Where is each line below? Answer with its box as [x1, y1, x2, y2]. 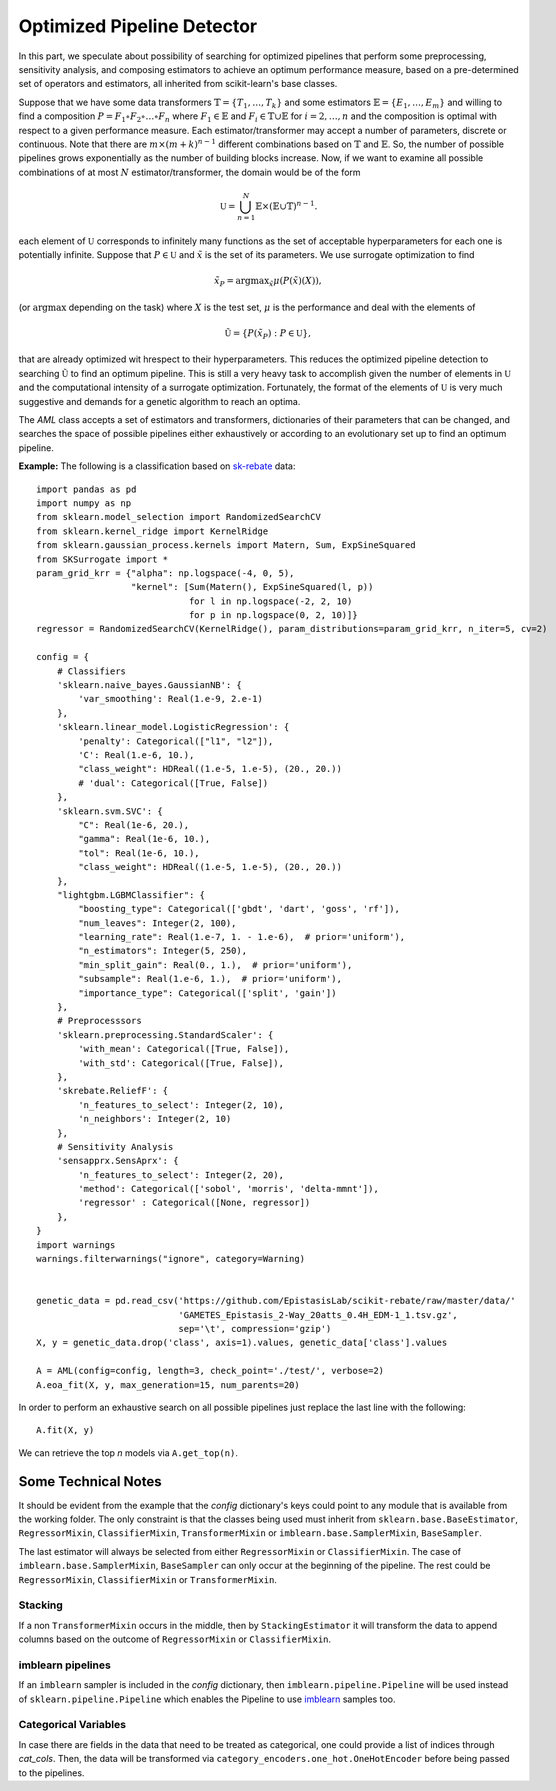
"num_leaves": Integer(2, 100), [78, 917, 237, 929]
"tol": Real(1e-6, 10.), [78, 847, 200, 859]
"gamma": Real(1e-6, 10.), [78, 833, 211, 845]
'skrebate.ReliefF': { [56, 1085, 169, 1097]
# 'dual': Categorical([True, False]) [78, 777, 269, 789]
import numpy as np [36, 497, 132, 509]
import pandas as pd [36, 483, 137, 495]
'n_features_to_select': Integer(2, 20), [78, 1169, 285, 1180]
